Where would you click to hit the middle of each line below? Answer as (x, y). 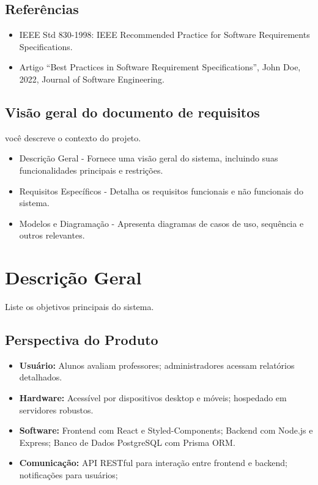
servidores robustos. (56, 409)
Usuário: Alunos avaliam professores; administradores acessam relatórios (157, 365)
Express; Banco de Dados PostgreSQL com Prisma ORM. (127, 442)
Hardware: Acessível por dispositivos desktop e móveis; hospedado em (153, 398)
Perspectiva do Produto (82, 340)
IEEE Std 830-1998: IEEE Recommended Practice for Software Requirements (165, 35)
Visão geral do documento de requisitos (132, 112)
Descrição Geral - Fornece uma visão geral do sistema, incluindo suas (149, 158)
